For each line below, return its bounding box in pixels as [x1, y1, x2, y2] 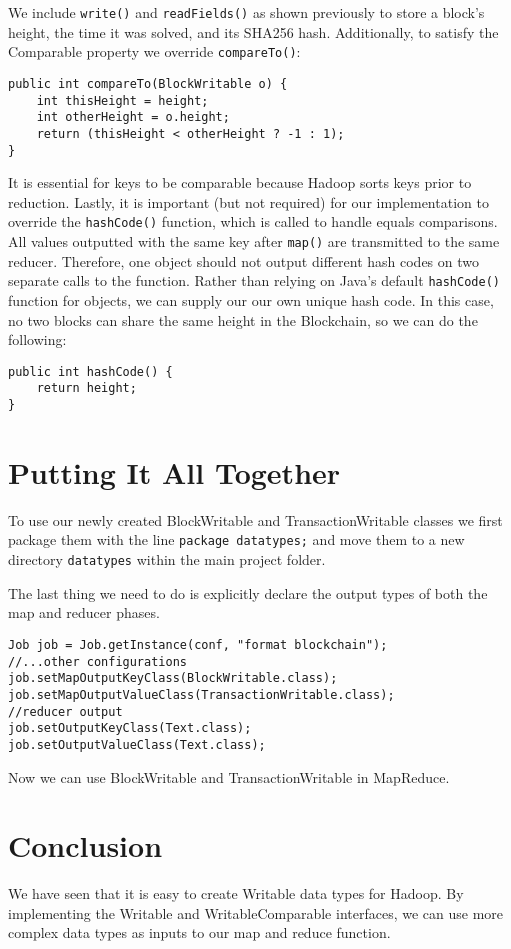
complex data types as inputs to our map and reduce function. [8, 922, 391, 943]
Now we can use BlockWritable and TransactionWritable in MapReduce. [8, 766, 450, 787]
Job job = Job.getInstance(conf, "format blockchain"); [8, 637, 388, 652]
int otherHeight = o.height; [36, 110, 230, 125]
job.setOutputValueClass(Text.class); [8, 737, 266, 752]
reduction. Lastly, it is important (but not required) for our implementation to [8, 191, 489, 212]
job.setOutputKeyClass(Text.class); [8, 721, 252, 736]
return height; [36, 381, 137, 396]
